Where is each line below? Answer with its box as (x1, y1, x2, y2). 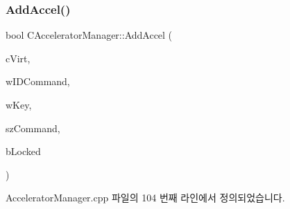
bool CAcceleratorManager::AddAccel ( (6, 28, 173, 42)
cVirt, (6, 51, 31, 65)
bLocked (6, 144, 41, 158)
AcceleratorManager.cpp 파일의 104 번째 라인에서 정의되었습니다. (6, 190, 285, 205)
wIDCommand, (6, 74, 70, 89)
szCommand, (6, 120, 60, 135)
